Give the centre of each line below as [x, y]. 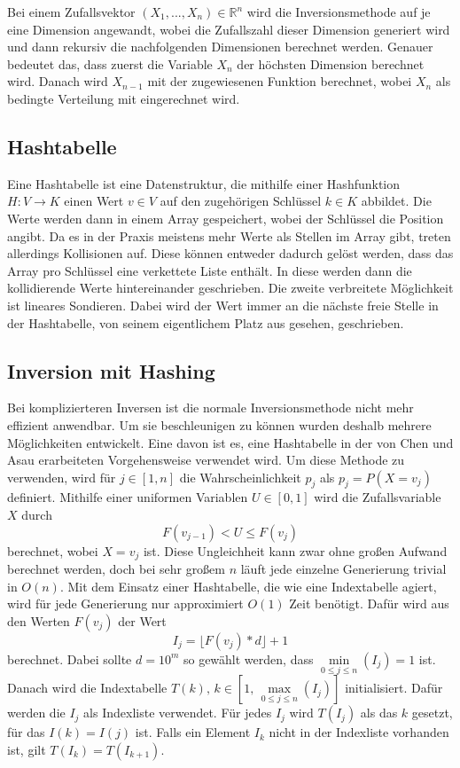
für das [26, 732]
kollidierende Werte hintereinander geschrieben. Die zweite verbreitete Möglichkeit [230, 288]
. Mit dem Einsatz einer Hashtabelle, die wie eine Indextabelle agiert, [248, 586]
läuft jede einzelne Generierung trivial [343, 569]
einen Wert [94, 201]
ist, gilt [27, 749]
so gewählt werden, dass [248, 658]
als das [379, 713]
